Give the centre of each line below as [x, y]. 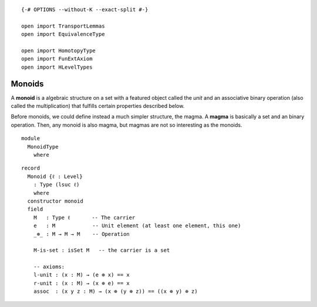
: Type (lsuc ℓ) [56, 185]
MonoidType [43, 146]
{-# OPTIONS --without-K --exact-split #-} [85, 10]
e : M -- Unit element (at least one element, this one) [137, 226]
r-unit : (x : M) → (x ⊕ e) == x [82, 283]
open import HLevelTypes [57, 67]
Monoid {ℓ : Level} [55, 176]
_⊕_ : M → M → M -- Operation [82, 234]
